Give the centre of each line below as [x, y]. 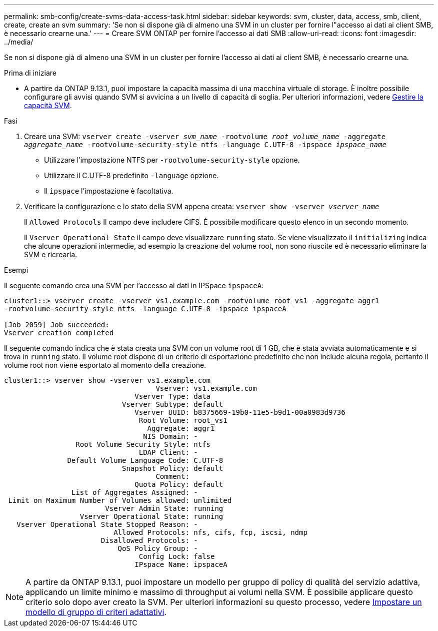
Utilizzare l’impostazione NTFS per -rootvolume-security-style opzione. [172, 160]
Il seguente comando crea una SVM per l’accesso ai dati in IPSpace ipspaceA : [134, 285]
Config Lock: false [177, 556]
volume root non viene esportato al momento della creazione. [105, 365]
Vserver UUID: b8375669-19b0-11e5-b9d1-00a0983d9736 [240, 412]
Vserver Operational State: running [151, 516]
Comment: [172, 476]
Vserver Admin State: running [164, 508]
